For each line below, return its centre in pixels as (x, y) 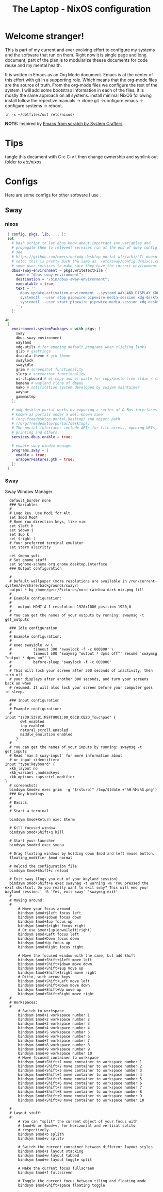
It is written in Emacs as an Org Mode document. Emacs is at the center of (79, 74)
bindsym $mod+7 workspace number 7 (54, 1041)
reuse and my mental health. (33, 65)
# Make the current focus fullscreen (56, 1168)
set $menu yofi (25, 556)
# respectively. (34, 1130)
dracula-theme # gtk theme (43, 356)
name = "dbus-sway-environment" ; (49, 275)
